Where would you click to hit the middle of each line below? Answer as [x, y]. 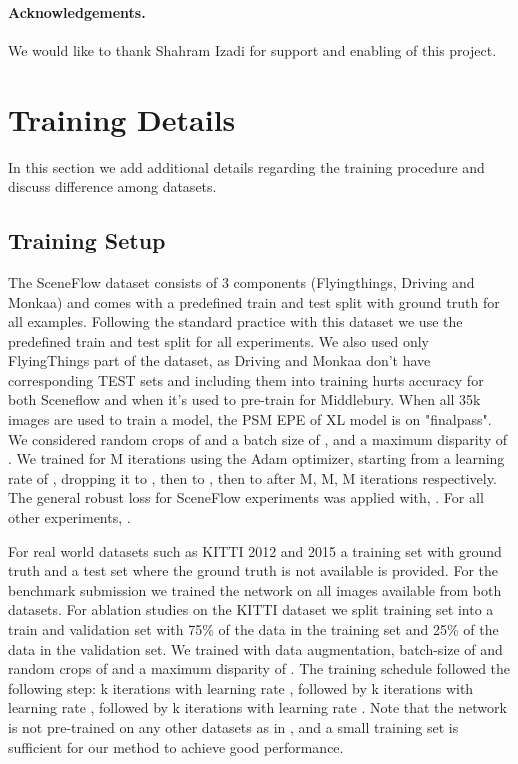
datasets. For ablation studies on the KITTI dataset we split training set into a [251, 609]
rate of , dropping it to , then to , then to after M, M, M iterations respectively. [252, 477]
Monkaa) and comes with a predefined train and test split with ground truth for [254, 301]
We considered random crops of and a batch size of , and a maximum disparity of [258, 438]
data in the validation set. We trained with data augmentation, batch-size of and [255, 648]
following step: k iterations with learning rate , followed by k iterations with [241, 687]
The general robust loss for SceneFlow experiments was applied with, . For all [246, 497]
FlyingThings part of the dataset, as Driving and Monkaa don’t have [219, 360]
